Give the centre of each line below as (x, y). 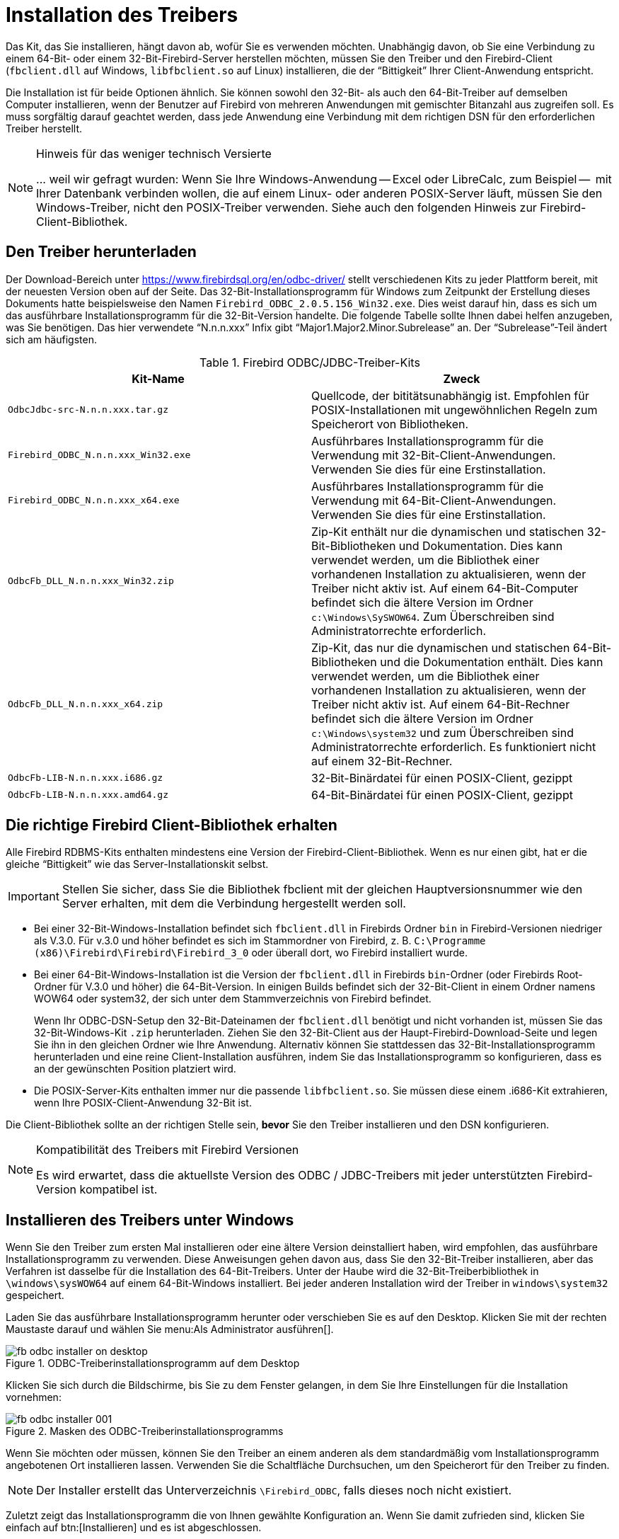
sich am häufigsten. (51, 339)
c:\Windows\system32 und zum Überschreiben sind (442, 732)
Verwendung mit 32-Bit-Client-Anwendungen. (434, 455)
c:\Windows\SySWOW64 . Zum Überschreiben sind (433, 616)
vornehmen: (34, 1397)
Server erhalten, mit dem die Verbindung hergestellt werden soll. (234, 904)
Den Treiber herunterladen (101, 252)
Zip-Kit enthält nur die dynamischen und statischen (448, 531)
